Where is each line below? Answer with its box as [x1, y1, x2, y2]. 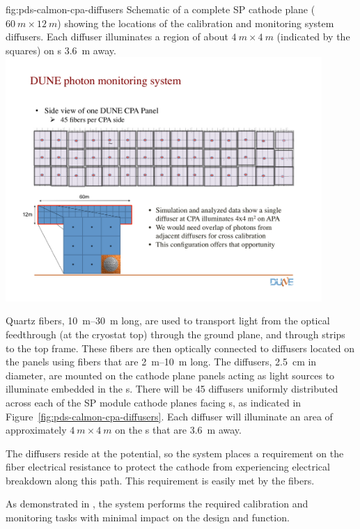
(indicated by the [276, 29, 350, 44]
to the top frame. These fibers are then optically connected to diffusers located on [6, 340, 354, 355]
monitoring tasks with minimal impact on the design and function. [6, 510, 290, 525]
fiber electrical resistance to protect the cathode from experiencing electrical [6, 459, 330, 474]
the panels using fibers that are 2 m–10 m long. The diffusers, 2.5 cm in [6, 354, 317, 369]
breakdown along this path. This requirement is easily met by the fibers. [6, 473, 315, 487]
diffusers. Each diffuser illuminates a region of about [6, 29, 228, 44]
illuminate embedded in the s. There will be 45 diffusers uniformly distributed [6, 381, 338, 396]
